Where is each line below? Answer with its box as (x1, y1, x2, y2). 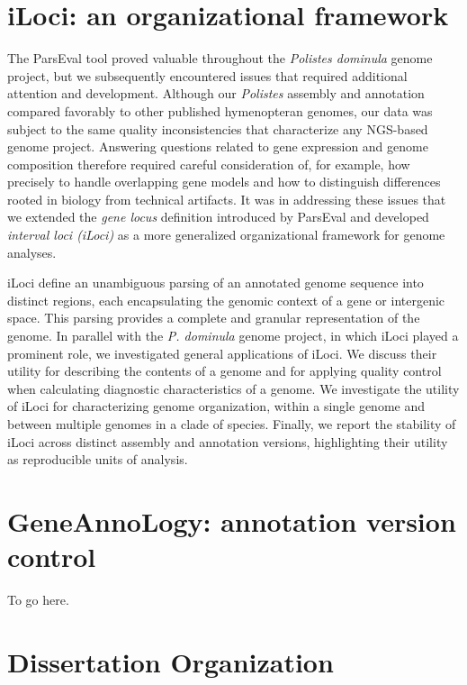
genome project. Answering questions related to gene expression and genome (7, 137, 428, 156)
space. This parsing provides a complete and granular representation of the (7, 308, 420, 327)
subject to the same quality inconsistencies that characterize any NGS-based (7, 119, 428, 138)
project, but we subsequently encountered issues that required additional (7, 66, 408, 85)
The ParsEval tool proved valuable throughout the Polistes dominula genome (7, 49, 433, 68)
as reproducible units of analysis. (7, 450, 188, 469)
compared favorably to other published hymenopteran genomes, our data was (7, 101, 433, 120)
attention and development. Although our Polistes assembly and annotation (7, 84, 425, 103)
